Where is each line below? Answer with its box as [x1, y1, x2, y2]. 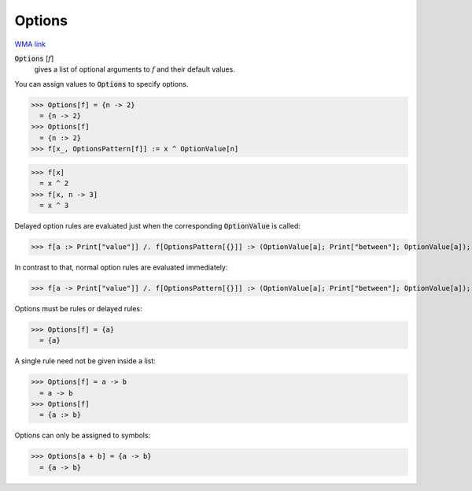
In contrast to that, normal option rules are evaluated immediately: [14, 262, 228, 272]
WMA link [14, 39, 46, 49]
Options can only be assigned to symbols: [14, 430, 151, 441]
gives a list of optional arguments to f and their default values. [34, 65, 235, 74]
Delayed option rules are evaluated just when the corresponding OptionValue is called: [14, 221, 301, 230]
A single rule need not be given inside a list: [14, 356, 157, 366]
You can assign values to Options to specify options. [14, 79, 189, 88]
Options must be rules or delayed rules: [14, 303, 142, 313]
